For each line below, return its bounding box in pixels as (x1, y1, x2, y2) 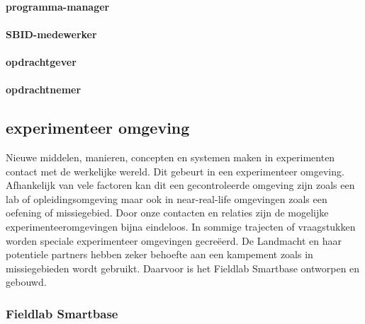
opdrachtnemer (6, 82, 82, 97)
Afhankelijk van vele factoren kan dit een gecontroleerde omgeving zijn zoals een (6, 178, 355, 192)
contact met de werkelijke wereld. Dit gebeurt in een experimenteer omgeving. (6, 163, 344, 178)
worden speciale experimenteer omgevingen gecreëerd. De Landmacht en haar (6, 233, 342, 248)
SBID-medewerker (6, 26, 97, 41)
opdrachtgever (6, 54, 77, 69)
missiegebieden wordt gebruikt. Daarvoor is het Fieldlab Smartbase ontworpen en (6, 260, 360, 275)
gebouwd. (6, 274, 47, 289)
